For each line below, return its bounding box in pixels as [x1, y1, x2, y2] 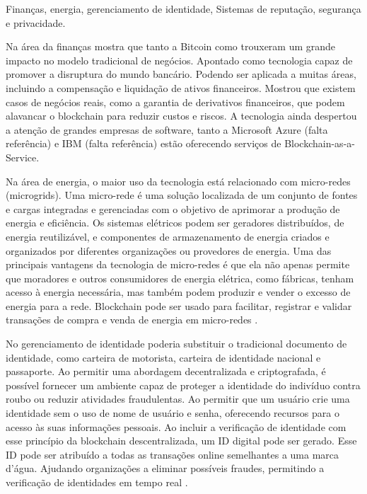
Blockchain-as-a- [284, 136, 355, 151]
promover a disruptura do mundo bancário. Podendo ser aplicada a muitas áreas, [6, 67, 356, 81]
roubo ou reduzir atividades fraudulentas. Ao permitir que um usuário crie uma [6, 391, 350, 406]
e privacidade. [6, 15, 66, 30]
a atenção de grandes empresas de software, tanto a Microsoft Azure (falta [6, 122, 328, 137]
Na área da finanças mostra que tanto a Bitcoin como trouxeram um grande [6, 39, 336, 54]
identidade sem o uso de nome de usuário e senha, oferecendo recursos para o [6, 406, 339, 420]
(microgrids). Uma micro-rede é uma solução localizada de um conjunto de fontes [6, 188, 358, 202]
